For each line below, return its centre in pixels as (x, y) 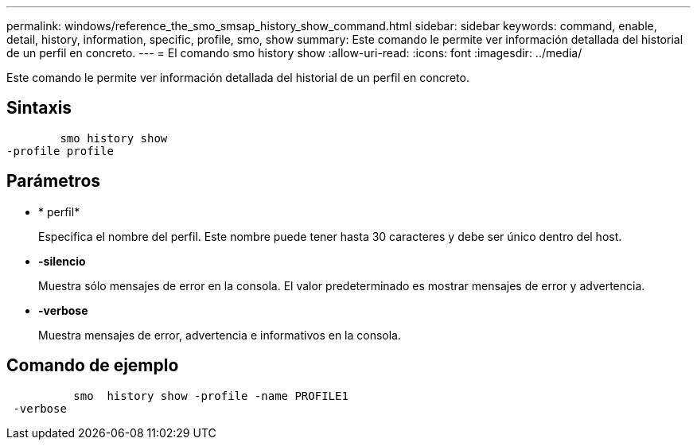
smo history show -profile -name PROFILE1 (211, 396)
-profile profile (60, 151)
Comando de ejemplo (93, 366)
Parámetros (54, 181)
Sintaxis (39, 108)
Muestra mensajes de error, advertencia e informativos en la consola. (220, 335)
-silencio (62, 261)
